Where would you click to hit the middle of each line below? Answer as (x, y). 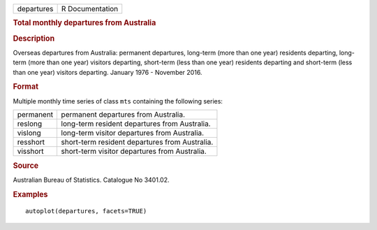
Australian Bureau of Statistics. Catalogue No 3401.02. (91, 180)
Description (34, 38)
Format (25, 87)
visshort (31, 152)
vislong (29, 133)
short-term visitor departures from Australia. (134, 152)
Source (26, 166)
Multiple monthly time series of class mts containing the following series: (118, 101)
